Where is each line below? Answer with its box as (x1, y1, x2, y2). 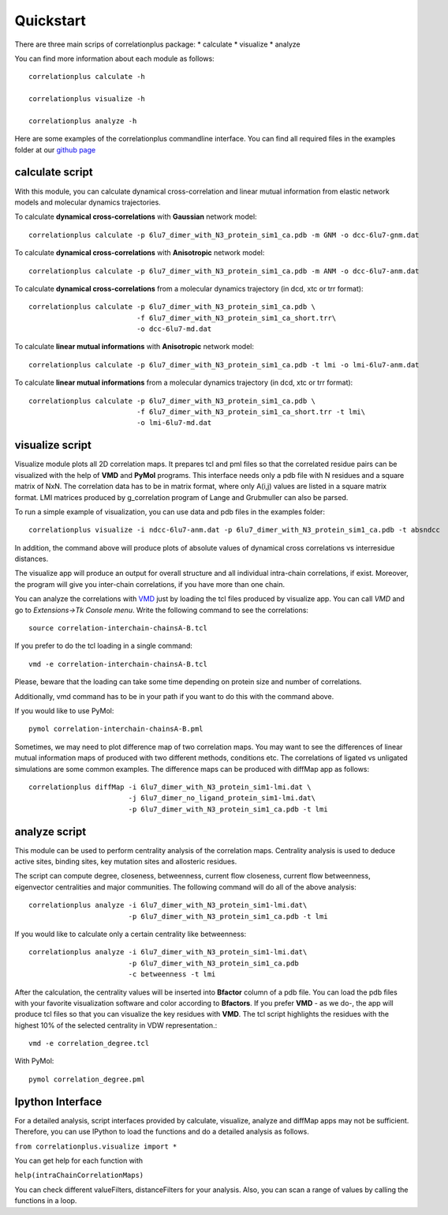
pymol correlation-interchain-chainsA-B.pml (28, 724, 204, 734)
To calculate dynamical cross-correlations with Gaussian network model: (14, 212, 257, 221)
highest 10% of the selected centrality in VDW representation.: (14, 1020, 218, 1030)
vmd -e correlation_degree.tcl (28, 1039, 150, 1048)
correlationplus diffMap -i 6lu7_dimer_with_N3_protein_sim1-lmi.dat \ (28, 782, 312, 792)
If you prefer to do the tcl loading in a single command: (14, 641, 193, 651)
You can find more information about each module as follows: (14, 54, 215, 63)
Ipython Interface (14, 1095, 103, 1108)
